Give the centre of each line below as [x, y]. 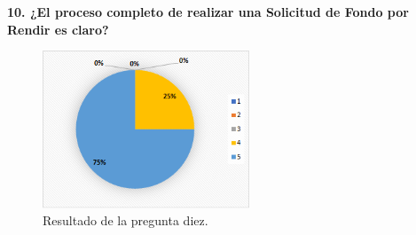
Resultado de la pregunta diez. [126, 220]
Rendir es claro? [58, 29]
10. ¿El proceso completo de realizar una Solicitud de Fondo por [208, 12]
